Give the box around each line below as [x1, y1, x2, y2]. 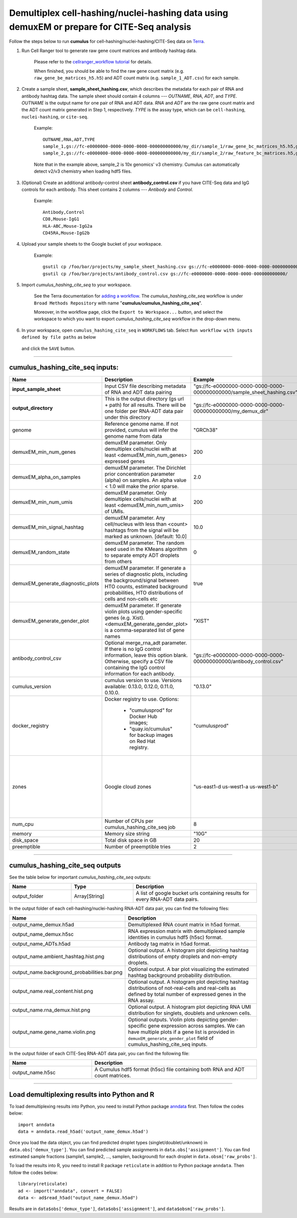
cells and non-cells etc [104, 595, 158, 602]
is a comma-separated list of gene [104, 627, 185, 633]
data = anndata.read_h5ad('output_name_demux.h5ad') [18, 1128, 148, 1134]
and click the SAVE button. [21, 345, 75, 351]
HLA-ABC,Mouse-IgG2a [43, 223, 93, 229]
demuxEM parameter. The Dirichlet [104, 464, 186, 471]
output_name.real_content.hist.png [12, 987, 94, 994]
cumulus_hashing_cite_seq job [104, 824, 176, 830]
